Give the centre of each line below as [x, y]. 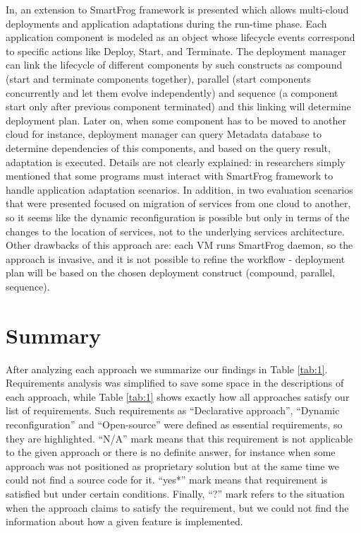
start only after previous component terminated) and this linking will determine [178, 106]
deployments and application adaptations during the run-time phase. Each [166, 23]
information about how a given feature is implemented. [124, 521]
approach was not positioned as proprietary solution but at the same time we [173, 465]
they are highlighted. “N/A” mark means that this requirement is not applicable [179, 438]
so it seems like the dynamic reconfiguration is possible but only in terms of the [178, 217]
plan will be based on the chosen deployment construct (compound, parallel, [170, 273]
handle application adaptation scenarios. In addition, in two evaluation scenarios [179, 189]
